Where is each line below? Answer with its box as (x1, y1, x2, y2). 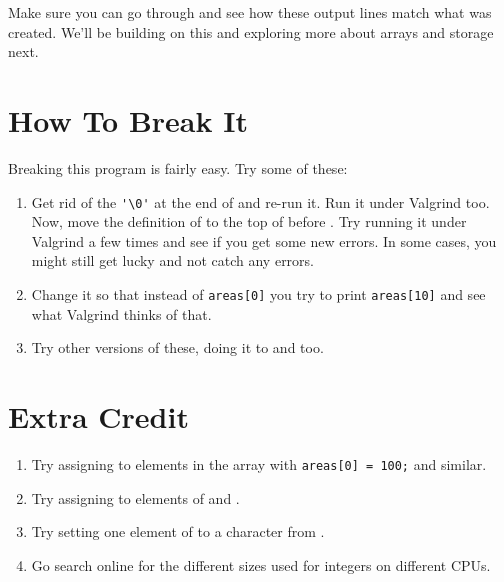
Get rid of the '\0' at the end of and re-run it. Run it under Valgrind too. (31, 191, 490, 212)
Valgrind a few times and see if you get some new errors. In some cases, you (31, 230, 497, 251)
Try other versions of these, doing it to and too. (31, 337, 324, 358)
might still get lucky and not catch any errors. (31, 250, 315, 271)
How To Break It (8, 99, 248, 140)
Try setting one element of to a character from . (31, 521, 325, 542)
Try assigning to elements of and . (31, 487, 240, 508)
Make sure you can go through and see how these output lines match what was (8, 2, 492, 22)
